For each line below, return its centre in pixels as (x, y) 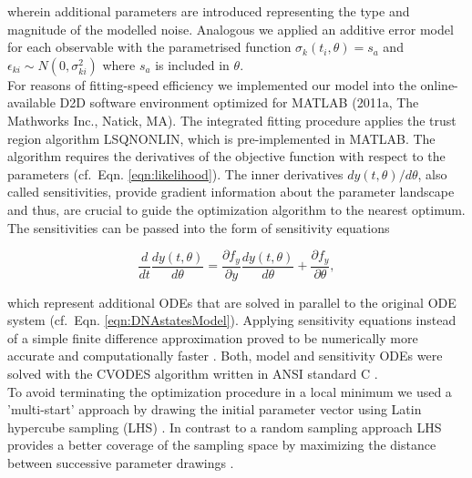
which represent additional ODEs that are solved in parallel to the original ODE (232, 302)
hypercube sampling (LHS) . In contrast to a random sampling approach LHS (225, 427)
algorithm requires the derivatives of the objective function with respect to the (226, 156)
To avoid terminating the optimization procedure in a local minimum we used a (230, 391)
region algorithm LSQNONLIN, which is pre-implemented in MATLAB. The (221, 138)
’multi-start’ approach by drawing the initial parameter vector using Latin (215, 409)
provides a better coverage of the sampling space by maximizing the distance (222, 445)
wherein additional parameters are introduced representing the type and (209, 11)
